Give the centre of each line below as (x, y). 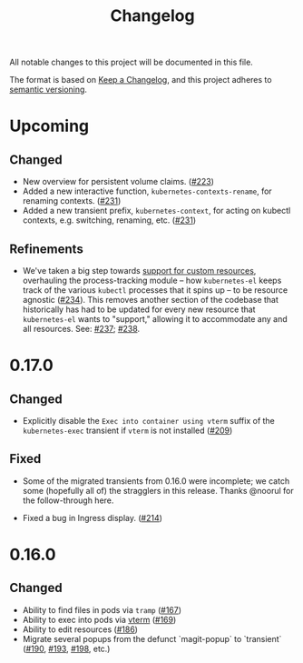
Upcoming (49, 126)
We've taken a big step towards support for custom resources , (139, 271)
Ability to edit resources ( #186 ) (80, 629)
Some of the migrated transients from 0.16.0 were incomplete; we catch (156, 481)
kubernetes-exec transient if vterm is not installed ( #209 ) (127, 430)
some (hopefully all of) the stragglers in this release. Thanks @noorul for (158, 490)
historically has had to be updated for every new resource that (139, 309)
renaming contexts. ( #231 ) (72, 201)
